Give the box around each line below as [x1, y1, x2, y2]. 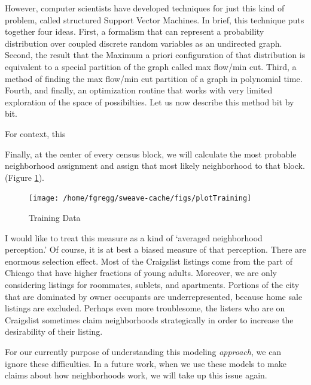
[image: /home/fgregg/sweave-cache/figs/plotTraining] [29, 194, 252, 203]
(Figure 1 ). [5, 171, 44, 183]
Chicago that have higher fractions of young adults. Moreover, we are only [5, 266, 277, 279]
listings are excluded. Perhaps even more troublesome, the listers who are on [5, 302, 285, 314]
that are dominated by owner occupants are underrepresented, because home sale [5, 290, 303, 302]
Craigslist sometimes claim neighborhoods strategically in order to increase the [5, 313, 294, 326]
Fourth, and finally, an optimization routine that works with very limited [5, 84, 273, 96]
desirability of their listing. [5, 325, 103, 338]
